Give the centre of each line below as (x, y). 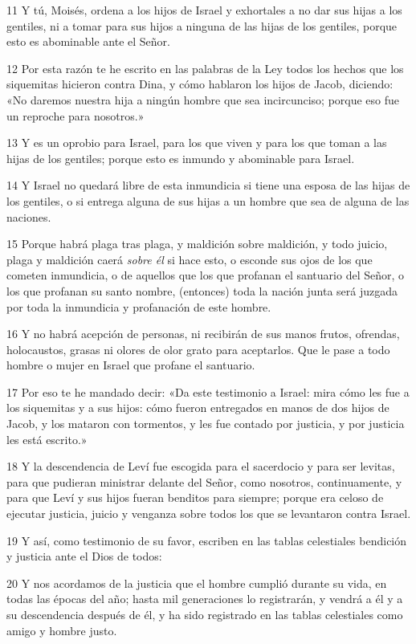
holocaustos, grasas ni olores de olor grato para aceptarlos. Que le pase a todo (198, 349)
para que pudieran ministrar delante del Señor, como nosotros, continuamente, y (204, 481)
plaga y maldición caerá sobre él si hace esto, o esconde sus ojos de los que (190, 259)
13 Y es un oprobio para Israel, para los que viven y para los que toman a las (197, 143)
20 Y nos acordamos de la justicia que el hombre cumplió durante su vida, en (197, 583)
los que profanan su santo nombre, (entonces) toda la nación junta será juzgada (202, 290)
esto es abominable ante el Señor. (88, 41)
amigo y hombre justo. (62, 630)
